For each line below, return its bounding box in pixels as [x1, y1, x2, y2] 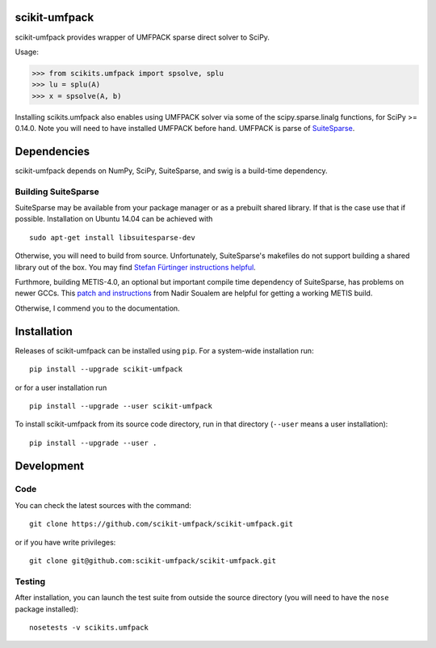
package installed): [15, 604, 79, 614]
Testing [15, 575, 46, 587]
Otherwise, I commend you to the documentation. [15, 303, 181, 313]
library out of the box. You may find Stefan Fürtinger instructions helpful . [15, 262, 256, 272]
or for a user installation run [15, 383, 107, 392]
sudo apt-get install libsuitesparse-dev [29, 233, 195, 242]
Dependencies [15, 144, 90, 158]
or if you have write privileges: [15, 537, 116, 547]
